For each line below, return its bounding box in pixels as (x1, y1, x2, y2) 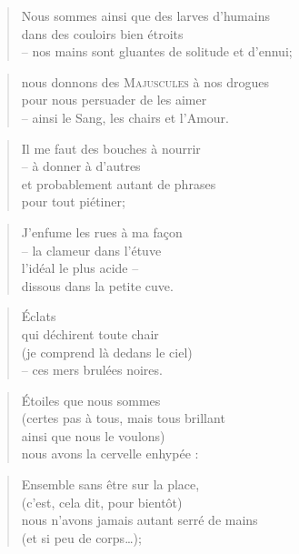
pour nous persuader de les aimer (21, 90, 207, 109)
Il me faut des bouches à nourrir (21, 138, 201, 157)
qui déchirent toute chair (21, 324, 159, 343)
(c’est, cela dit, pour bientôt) (21, 492, 183, 511)
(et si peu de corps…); (21, 528, 142, 547)
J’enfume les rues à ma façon (21, 222, 183, 241)
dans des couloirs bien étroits (21, 24, 184, 43)
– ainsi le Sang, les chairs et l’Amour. (21, 107, 229, 126)
